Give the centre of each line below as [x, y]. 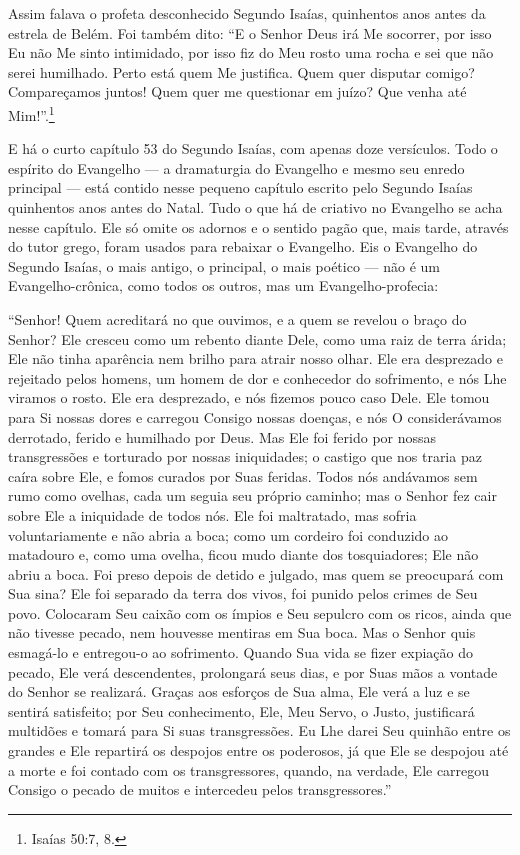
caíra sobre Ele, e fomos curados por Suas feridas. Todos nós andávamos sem [243, 475]
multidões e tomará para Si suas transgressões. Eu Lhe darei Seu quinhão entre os [259, 730]
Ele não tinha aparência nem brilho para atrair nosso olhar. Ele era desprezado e [255, 358]
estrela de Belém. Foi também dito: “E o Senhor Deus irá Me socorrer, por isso [250, 32]
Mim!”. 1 [31, 113]
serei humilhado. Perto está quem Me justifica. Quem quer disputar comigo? [241, 71]
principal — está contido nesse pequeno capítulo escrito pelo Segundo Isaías [240, 187]
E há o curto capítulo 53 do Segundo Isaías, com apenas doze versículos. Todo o [253, 148]
